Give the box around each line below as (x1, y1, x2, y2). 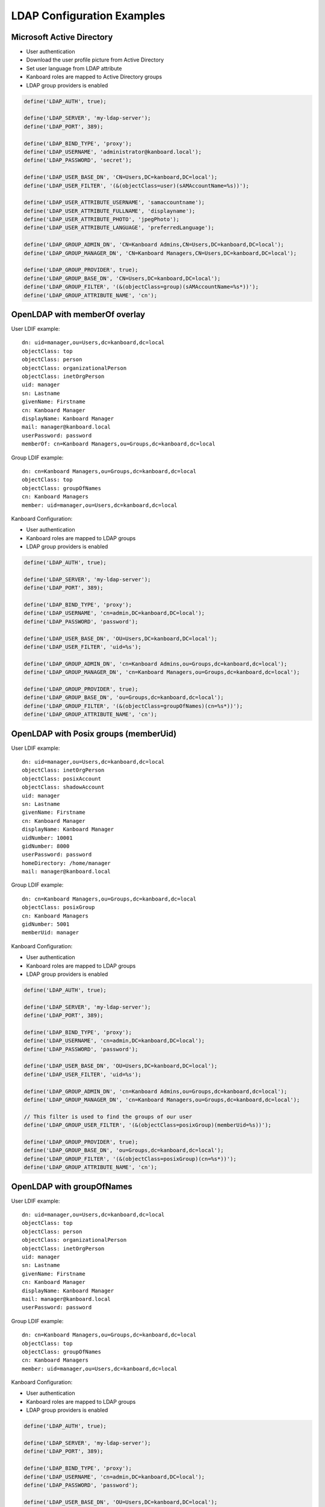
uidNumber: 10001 (22, 834, 73, 841)
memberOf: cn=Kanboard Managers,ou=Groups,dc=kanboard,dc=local (22, 441, 216, 447)
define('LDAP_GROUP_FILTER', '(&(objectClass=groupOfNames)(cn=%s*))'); (23, 702, 243, 709)
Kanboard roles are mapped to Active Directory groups (26, 73, 162, 81)
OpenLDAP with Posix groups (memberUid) (11, 728, 177, 738)
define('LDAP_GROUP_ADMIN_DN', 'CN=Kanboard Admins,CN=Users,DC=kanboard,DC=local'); (23, 241, 284, 248)
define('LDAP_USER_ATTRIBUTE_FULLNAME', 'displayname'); (23, 207, 196, 214)
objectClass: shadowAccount (22, 784, 105, 791)
